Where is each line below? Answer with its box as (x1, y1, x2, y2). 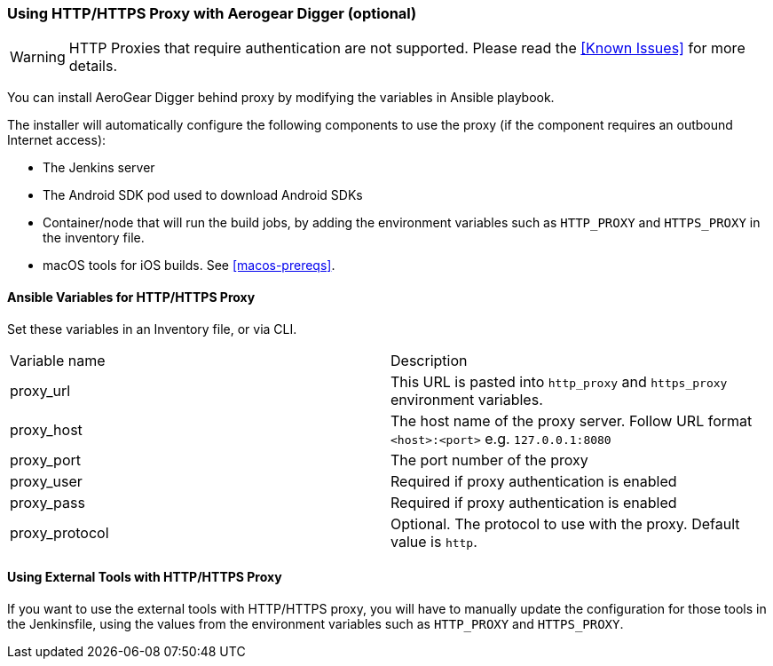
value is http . (390, 532, 477, 551)
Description (390, 351, 468, 369)
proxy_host (10, 420, 83, 439)
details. (68, 57, 118, 75)
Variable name (10, 351, 106, 369)
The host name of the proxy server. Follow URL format (390, 411, 753, 430)
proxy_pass (10, 493, 85, 511)
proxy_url (10, 381, 71, 400)
